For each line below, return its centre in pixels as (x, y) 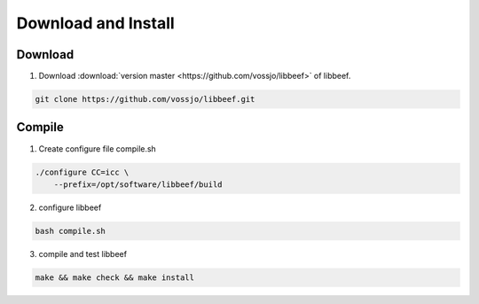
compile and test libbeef (83, 253)
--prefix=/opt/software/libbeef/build (138, 184)
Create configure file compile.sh (98, 148)
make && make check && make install (115, 277)
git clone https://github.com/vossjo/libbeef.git (145, 99)
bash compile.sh (71, 231)
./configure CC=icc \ (82, 172)
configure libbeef (70, 207)
